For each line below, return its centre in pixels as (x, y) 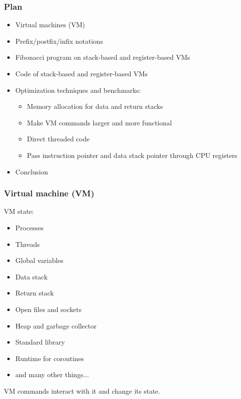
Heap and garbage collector (56, 325)
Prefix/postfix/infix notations (59, 41)
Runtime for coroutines (50, 358)
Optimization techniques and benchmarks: (78, 90)
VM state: (19, 211)
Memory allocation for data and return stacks (95, 106)
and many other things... (52, 374)
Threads (27, 244)
